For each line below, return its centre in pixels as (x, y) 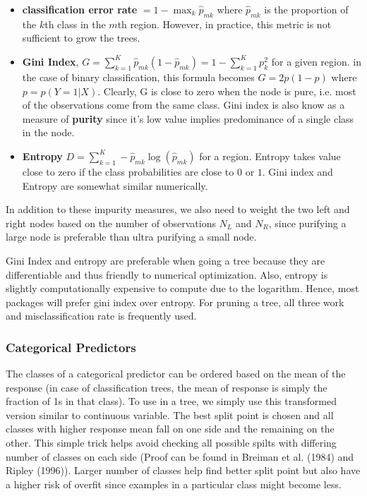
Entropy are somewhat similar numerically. (115, 185)
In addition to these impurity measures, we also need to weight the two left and (178, 209)
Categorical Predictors (71, 347)
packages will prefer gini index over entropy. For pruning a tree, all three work (175, 302)
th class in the (75, 24)
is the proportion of (306, 9)
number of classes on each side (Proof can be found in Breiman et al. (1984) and (180, 456)
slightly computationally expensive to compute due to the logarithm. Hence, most (182, 288)
